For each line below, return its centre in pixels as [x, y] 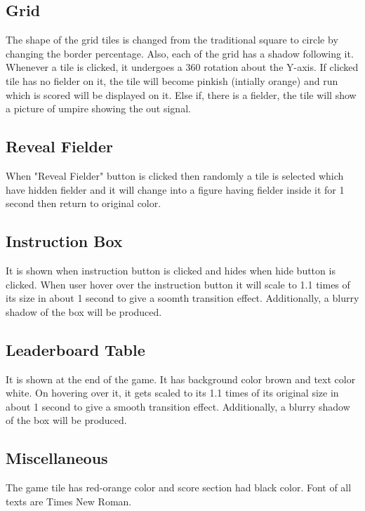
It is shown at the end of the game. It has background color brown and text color [181, 379]
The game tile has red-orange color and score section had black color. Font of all [179, 487]
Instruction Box [64, 241]
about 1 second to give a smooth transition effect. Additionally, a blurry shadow [178, 406]
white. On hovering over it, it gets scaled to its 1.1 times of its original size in [172, 393]
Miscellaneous [57, 458]
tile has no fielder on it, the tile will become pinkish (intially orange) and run [172, 80]
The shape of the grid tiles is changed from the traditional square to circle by [172, 40]
